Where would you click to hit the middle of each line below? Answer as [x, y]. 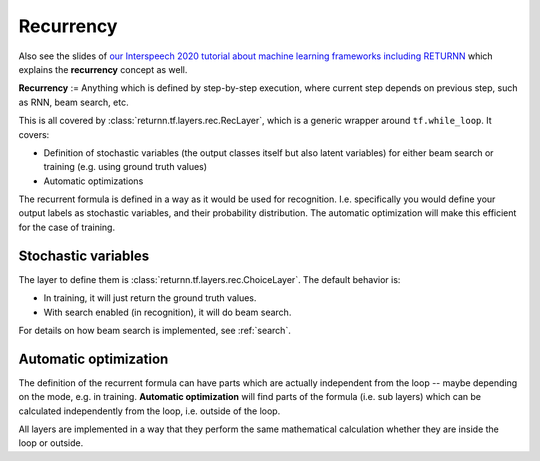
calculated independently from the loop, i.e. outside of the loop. [149, 411]
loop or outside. [51, 443]
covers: [34, 134]
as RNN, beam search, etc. [73, 102]
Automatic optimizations [93, 181]
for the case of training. [66, 227]
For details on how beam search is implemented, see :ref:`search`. [155, 330]
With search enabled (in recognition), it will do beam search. [167, 312]
